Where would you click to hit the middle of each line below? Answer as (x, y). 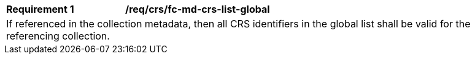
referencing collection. (58, 36)
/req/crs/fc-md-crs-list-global (198, 9)
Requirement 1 (40, 9)
